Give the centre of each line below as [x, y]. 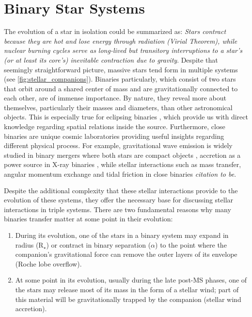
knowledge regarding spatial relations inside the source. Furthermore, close [115, 126]
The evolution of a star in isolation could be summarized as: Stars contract [115, 31]
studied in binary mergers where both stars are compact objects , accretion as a [122, 155]
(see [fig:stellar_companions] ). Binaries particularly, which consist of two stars [120, 79]
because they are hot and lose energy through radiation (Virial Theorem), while [121, 41]
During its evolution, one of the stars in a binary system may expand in [122, 235]
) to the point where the [191, 244]
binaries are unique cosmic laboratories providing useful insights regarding [114, 136]
